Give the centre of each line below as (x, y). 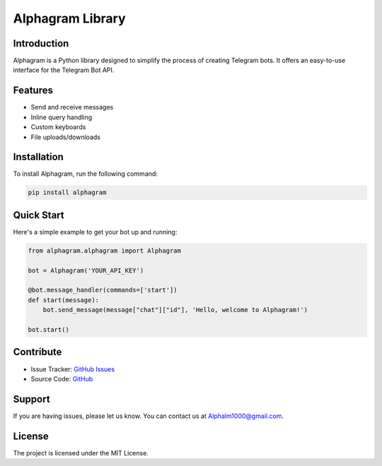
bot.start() (49, 330)
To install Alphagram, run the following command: (86, 174)
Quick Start (39, 215)
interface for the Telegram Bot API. (64, 70)
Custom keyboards (58, 127)
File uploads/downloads (65, 137)
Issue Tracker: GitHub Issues (73, 369)
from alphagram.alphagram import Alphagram (105, 250)
